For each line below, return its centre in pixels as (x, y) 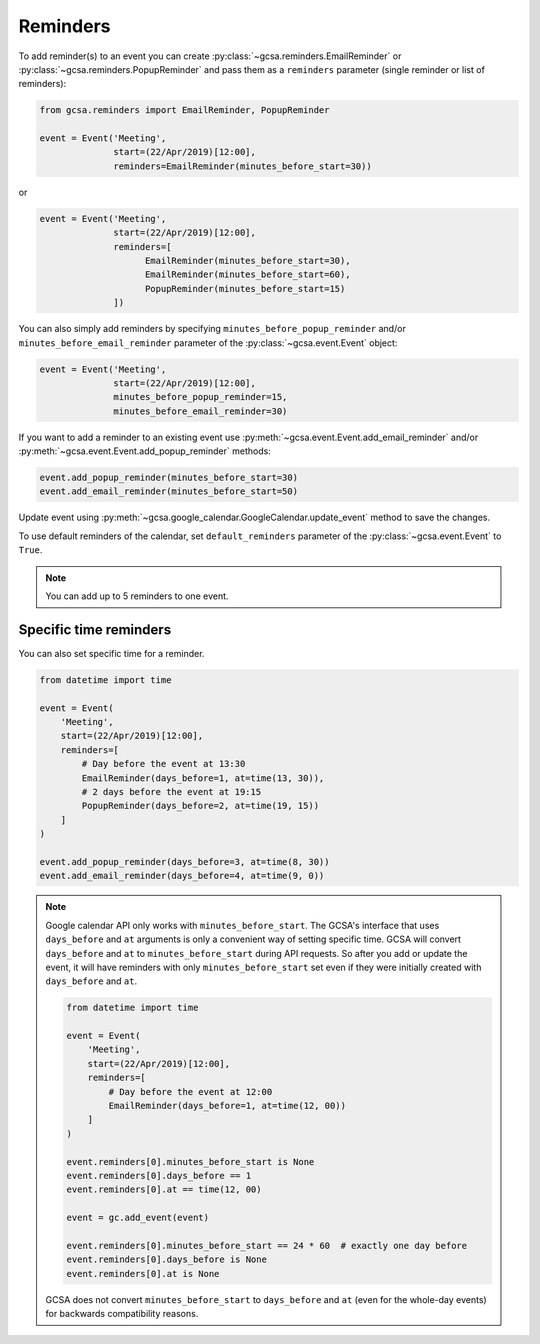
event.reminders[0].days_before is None (166, 1259)
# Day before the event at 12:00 (190, 1091)
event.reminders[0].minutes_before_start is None (190, 1161)
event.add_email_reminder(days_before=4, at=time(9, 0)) (182, 876)
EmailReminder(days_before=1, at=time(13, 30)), (203, 778)
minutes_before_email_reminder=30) (200, 411)
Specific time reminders (95, 629)
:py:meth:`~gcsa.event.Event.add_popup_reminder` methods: (145, 451)
